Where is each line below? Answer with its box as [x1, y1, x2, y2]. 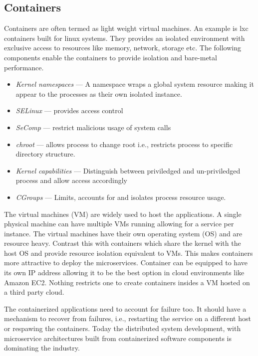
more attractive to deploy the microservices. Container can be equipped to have [4, 257, 248, 268]
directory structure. [15, 149, 75, 159]
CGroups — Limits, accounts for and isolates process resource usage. [15, 191, 226, 202]
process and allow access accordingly [15, 175, 127, 185]
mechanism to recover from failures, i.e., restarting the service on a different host [4, 313, 251, 324]
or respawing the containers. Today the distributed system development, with [4, 323, 241, 334]
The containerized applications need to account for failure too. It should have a [4, 303, 247, 314]
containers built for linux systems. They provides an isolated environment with [4, 32, 245, 43]
